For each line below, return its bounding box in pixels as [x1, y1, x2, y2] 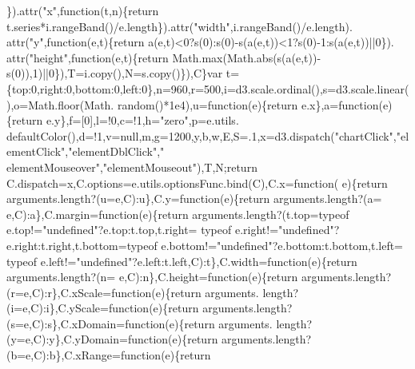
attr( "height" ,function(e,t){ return [6, 49, 169, 65]
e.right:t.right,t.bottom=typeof [6, 236, 158, 253]
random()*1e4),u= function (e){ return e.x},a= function [117, 96, 379, 113]
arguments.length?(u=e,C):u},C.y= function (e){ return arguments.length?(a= [6, 190, 382, 207]
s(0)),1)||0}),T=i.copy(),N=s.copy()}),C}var [6, 65, 223, 81]
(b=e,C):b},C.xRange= [6, 347, 121, 363]
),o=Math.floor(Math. [6, 96, 114, 113]
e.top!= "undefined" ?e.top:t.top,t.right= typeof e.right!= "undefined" [6, 221, 334, 238]
